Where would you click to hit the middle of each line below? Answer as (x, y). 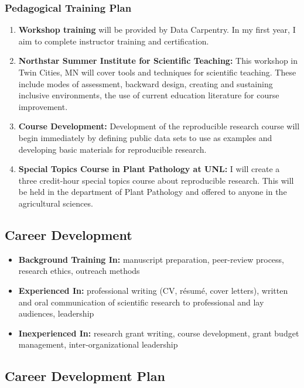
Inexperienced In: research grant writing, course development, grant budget (159, 333)
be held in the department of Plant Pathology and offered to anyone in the (153, 192)
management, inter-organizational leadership (98, 344)
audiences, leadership (56, 313)
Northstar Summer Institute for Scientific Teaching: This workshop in (158, 61)
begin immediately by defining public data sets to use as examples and (145, 137)
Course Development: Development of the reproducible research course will (159, 126)
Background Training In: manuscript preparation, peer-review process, (151, 259)
